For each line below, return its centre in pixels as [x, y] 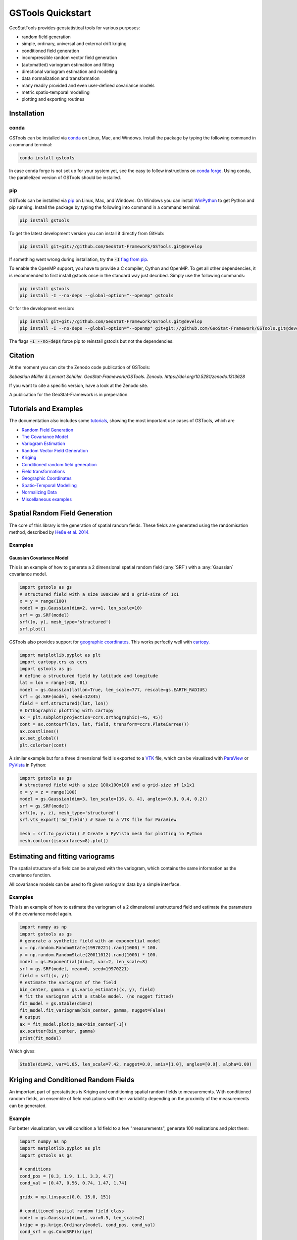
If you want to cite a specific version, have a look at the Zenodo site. [79, 386]
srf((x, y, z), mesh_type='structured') [69, 813]
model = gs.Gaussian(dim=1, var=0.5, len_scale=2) [82, 1218]
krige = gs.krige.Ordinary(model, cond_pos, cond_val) [87, 1225]
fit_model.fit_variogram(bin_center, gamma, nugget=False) [93, 1010]
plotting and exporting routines [53, 99]
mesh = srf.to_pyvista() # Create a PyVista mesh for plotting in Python [111, 834]
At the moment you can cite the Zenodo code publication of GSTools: [80, 368]
